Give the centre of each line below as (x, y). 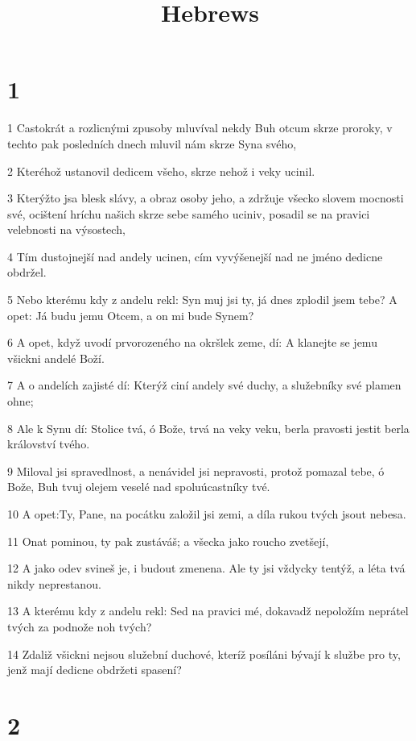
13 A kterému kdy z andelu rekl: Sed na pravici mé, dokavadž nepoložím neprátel (208, 611)
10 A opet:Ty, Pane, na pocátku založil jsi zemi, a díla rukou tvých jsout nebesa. (207, 514)
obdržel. (27, 272)
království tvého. (49, 444)
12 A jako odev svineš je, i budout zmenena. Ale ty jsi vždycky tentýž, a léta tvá (206, 568)
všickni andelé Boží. (56, 358)
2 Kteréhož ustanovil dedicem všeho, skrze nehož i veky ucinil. (161, 171)
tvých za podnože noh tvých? (80, 626)
